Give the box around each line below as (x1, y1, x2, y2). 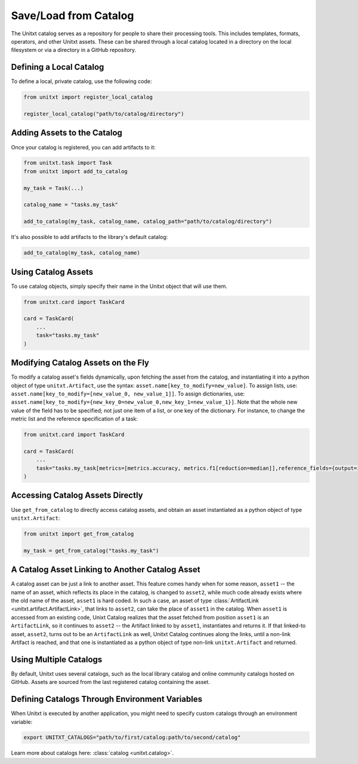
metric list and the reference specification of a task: (11, 415, 138, 422)
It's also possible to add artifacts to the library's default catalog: (11, 234, 168, 241)
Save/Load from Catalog (11, 9, 134, 22)
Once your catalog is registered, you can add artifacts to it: (11, 143, 156, 151)
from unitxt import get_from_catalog (23, 530, 134, 537)
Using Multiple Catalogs (11, 654, 103, 664)
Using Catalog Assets (11, 266, 94, 277)
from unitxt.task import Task (23, 159, 112, 167)
